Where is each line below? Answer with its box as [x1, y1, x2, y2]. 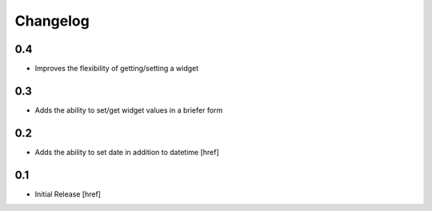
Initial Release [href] [34, 189, 102, 199]
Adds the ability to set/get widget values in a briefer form [34, 105, 223, 115]
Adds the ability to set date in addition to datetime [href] [34, 147, 219, 157]
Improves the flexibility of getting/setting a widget [34, 64, 199, 74]
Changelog [14, 12, 90, 30]
